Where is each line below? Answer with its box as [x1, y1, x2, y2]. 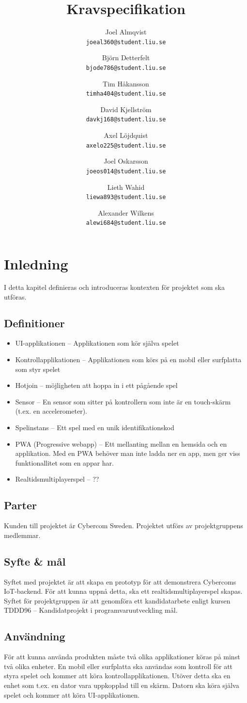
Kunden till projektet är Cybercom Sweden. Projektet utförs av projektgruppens [4, 520, 243, 531]
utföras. [4, 291, 27, 301]
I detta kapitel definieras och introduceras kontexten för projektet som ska [4, 282, 225, 292]
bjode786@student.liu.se [86, 64, 166, 71]
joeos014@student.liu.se [86, 167, 166, 175]
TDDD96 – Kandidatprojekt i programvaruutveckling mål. [4, 605, 178, 615]
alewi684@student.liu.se [86, 219, 166, 227]
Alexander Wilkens [98, 207, 154, 218]
